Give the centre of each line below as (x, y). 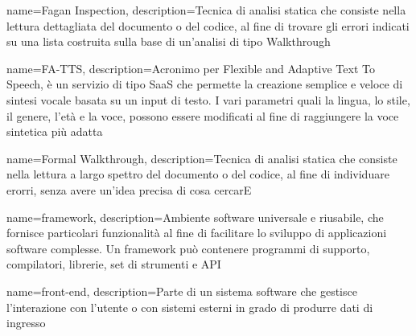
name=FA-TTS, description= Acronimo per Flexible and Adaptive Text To (191, 68)
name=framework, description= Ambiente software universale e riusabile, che (195, 217)
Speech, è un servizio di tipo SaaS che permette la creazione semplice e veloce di (205, 84)
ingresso (26, 323)
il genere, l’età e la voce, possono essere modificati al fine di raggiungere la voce (203, 115)
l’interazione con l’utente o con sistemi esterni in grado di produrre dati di (190, 307)
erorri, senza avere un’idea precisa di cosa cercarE (129, 189)
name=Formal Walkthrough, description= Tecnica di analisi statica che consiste (202, 158)
